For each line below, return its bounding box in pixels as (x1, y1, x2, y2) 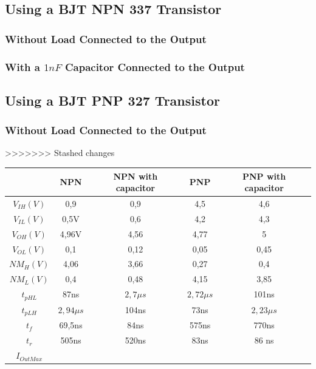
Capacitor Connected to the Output (64, 59, 245, 74)
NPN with (113, 169, 158, 182)
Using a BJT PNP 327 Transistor (5, 90, 220, 109)
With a (5, 59, 40, 74)
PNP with (242, 169, 286, 182)
